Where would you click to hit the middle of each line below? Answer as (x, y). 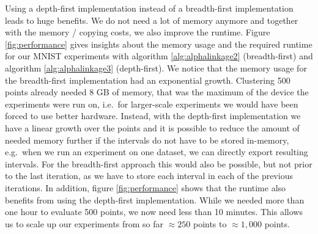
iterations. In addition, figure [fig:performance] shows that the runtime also (146, 187)
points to (210, 223)
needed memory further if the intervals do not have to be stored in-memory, (147, 140)
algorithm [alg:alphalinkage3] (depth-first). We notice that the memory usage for (156, 68)
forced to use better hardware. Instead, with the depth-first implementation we (153, 116)
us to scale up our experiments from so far (84, 223)
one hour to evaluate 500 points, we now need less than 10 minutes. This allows (154, 212)
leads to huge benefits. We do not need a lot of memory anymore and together (152, 20)
